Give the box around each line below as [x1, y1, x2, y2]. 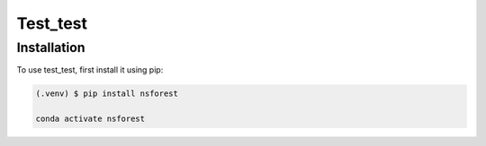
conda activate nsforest [35, 114, 146, 125]
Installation [16, 39, 85, 56]
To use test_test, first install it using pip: [16, 64, 164, 75]
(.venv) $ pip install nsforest [35, 89, 179, 99]
